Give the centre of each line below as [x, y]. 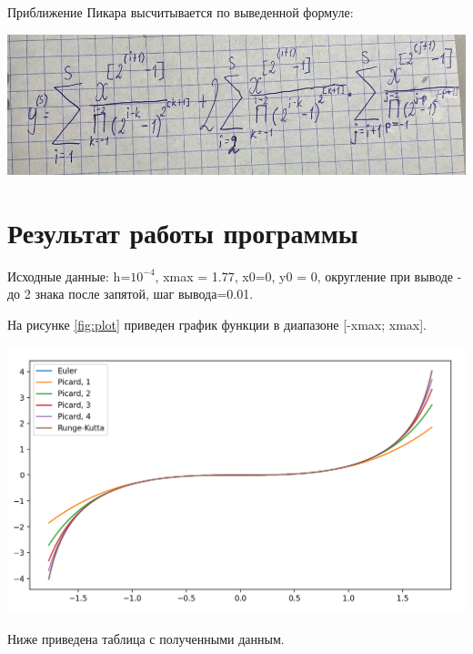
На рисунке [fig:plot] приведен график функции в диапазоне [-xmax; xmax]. [217, 324]
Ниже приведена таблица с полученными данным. [146, 638]
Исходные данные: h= [69, 276]
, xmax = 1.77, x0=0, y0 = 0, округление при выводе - [308, 276]
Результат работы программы [183, 232]
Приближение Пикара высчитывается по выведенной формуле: [181, 12]
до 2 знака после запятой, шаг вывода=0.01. [131, 294]
